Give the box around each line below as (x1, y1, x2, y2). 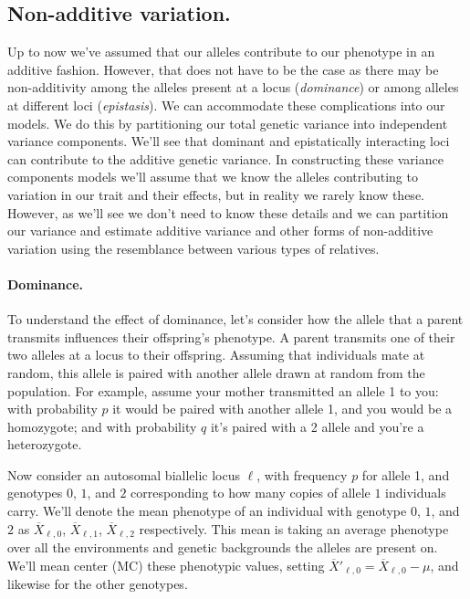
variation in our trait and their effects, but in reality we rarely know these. (7, 184, 424, 204)
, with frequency (256, 465, 348, 484)
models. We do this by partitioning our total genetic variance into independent (7, 113, 448, 132)
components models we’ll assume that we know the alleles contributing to (7, 167, 418, 186)
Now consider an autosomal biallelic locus (7, 465, 240, 484)
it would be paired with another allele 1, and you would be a (112, 399, 453, 418)
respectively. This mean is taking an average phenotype (139, 519, 449, 538)
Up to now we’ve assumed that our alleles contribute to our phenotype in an (7, 42, 435, 61)
